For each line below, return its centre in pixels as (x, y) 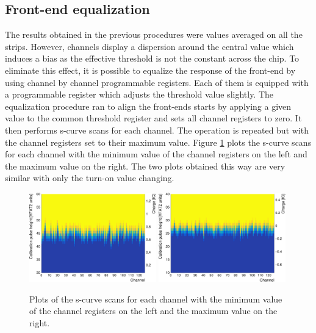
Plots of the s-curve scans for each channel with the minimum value (156, 299)
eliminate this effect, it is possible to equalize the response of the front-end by (150, 70)
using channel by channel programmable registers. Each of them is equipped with (157, 82)
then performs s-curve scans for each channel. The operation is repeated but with (157, 130)
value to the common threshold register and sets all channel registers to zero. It (153, 118)
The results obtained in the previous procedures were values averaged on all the (154, 34)
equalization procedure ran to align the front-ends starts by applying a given (148, 106)
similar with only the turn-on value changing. (90, 178)
